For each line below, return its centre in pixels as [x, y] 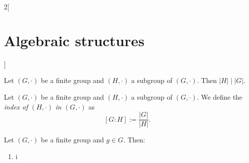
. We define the [220, 96]
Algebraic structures [74, 40]
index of [16, 106]
